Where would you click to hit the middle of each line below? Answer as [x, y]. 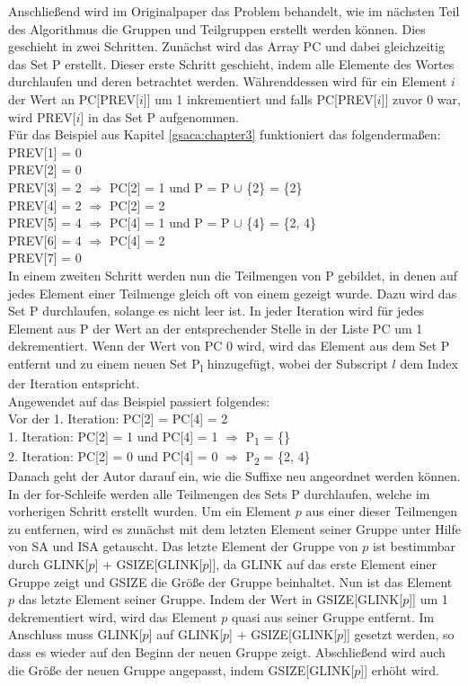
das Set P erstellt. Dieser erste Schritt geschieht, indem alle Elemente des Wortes [231, 63]
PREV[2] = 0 [45, 169]
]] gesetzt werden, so [399, 634]
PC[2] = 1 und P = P [169, 187]
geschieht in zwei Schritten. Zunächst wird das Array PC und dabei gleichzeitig [226, 46]
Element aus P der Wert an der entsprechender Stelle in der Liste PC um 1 [216, 328]
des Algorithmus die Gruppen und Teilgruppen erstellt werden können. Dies [217, 28]
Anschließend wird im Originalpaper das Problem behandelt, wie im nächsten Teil [234, 11]
